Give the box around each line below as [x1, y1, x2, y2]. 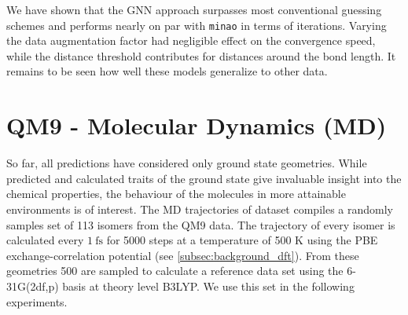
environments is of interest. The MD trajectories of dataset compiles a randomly [6, 200, 393, 217]
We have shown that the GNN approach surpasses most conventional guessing [6, 2, 382, 17]
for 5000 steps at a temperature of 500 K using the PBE [106, 232, 378, 248]
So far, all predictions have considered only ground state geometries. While [6, 155, 367, 171]
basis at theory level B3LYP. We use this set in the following [62, 277, 355, 294]
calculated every [6, 232, 84, 248]
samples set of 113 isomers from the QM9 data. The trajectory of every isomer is [6, 216, 395, 233]
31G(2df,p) [6, 277, 59, 294]
